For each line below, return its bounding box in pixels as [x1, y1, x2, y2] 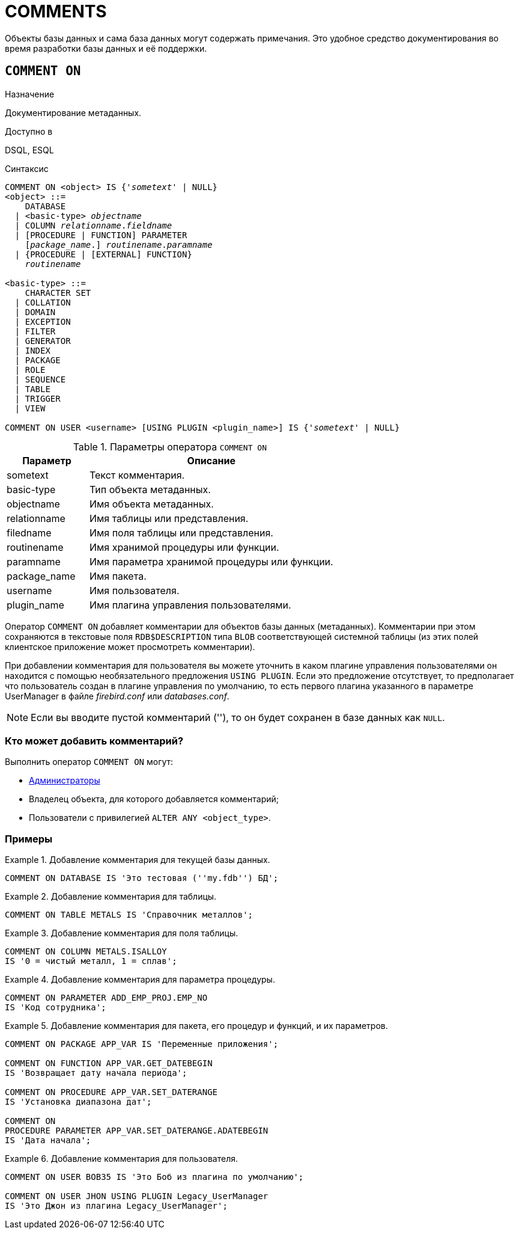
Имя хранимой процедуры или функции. [89, 541, 279, 553]
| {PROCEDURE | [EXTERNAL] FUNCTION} [14, 249, 192, 259]
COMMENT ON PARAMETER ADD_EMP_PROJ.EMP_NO [5, 993, 208, 1003]
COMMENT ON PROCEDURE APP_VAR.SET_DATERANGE [5, 1087, 218, 1097]
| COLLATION [14, 297, 71, 307]
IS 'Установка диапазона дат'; [5, 1097, 152, 1107]
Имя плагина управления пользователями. [89, 598, 291, 611]
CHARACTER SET [25, 287, 91, 298]
